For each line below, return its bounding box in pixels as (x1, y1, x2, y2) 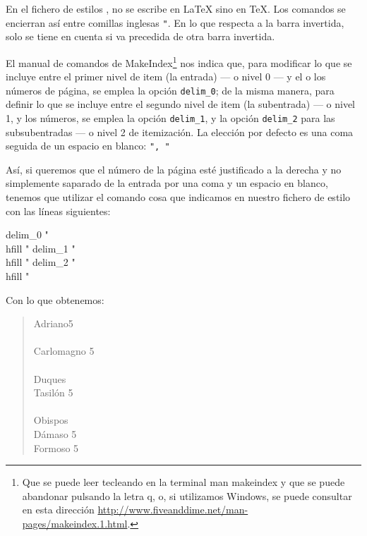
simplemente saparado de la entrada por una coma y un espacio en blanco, (6, 176, 328, 190)
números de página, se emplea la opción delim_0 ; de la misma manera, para (6, 83, 335, 97)
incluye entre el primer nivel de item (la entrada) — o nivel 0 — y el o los (6, 69, 326, 84)
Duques (33, 371, 66, 386)
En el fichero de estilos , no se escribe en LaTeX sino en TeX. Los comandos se (6, 1, 346, 16)
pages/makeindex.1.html (22, 516, 128, 530)
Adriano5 (33, 316, 73, 331)
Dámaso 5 (33, 426, 77, 441)
